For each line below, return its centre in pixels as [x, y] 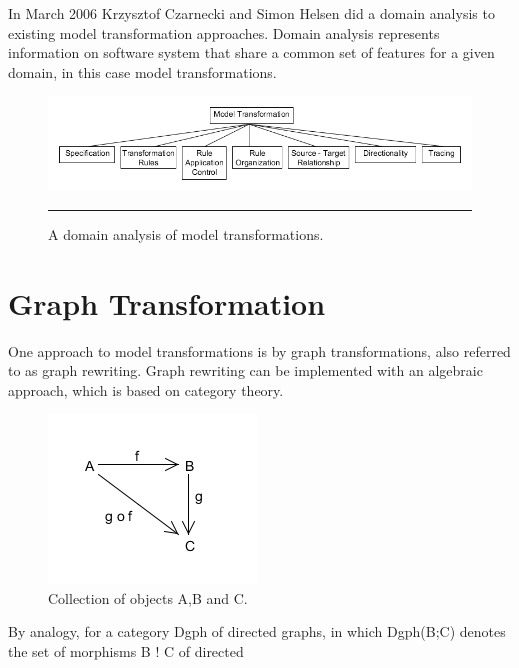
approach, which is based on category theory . [146, 389]
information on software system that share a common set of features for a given [251, 52]
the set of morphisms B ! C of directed [126, 651]
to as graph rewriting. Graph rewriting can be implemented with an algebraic [245, 370]
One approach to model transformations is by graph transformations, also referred [259, 350]
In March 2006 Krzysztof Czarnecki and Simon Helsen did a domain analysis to [251, 13]
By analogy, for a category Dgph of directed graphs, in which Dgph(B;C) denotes [257, 631]
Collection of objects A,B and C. [148, 597]
